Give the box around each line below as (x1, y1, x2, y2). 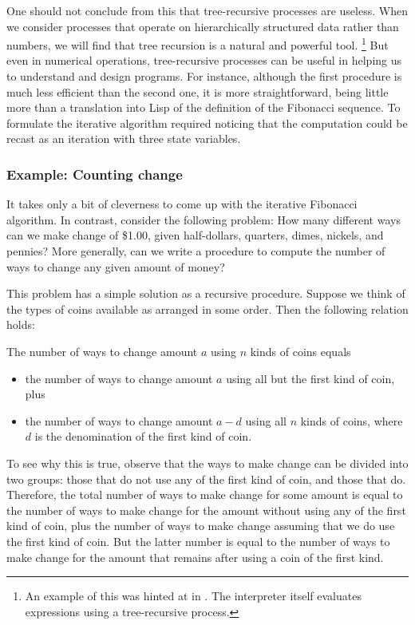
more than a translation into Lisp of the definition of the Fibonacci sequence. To (6, 99, 401, 116)
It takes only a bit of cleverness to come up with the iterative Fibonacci (6, 196, 358, 212)
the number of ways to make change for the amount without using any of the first (6, 501, 406, 518)
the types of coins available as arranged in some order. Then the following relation (6, 300, 409, 317)
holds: (6, 316, 35, 333)
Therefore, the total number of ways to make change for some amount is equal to (6, 486, 403, 503)
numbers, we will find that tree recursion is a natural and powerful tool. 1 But (6, 34, 389, 53)
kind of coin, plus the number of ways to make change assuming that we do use (6, 517, 395, 534)
